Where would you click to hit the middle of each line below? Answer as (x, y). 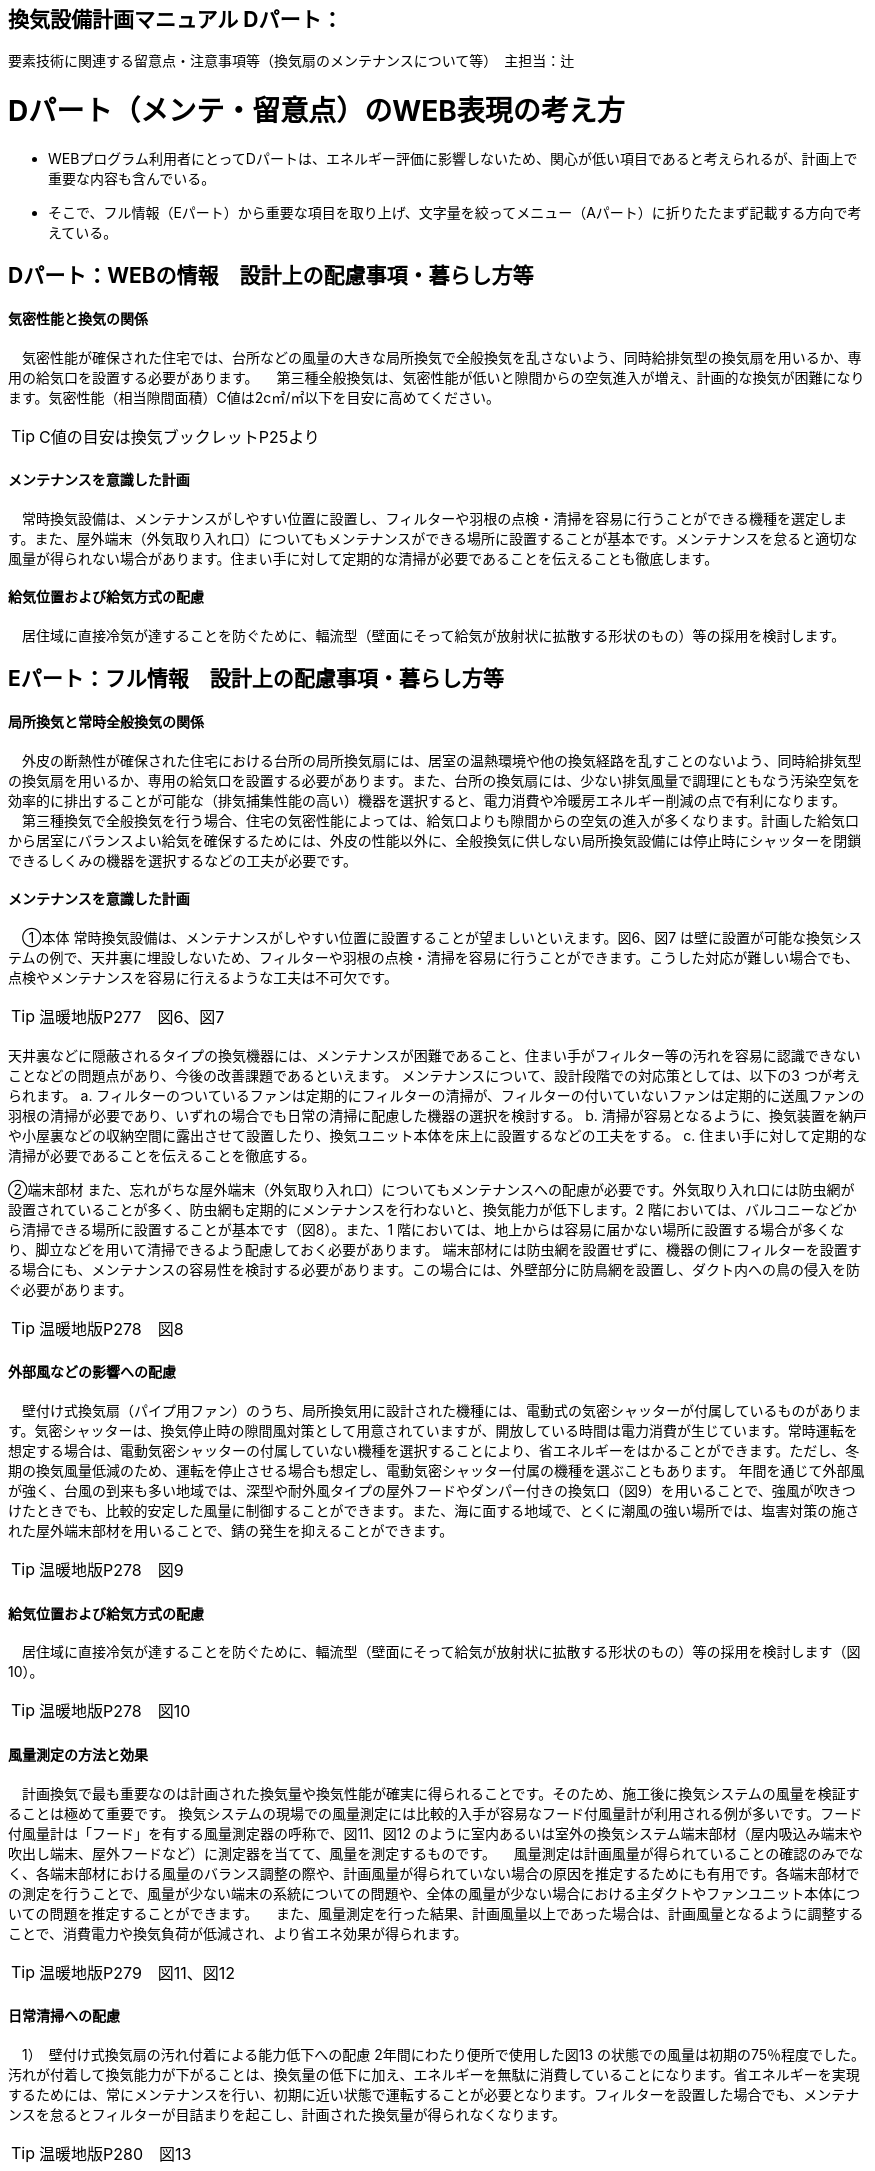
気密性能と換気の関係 (78, 318)
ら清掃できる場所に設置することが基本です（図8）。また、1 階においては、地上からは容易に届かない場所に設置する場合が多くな (426, 1229)
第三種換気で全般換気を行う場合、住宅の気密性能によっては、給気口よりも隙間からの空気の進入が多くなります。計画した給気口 (440, 820)
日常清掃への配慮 (64, 2016)
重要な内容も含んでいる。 (132, 178)
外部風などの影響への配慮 (92, 1372)
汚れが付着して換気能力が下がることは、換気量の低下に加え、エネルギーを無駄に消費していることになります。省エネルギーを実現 (434, 2074)
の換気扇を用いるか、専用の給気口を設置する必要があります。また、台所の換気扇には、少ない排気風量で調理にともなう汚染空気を (434, 780)
